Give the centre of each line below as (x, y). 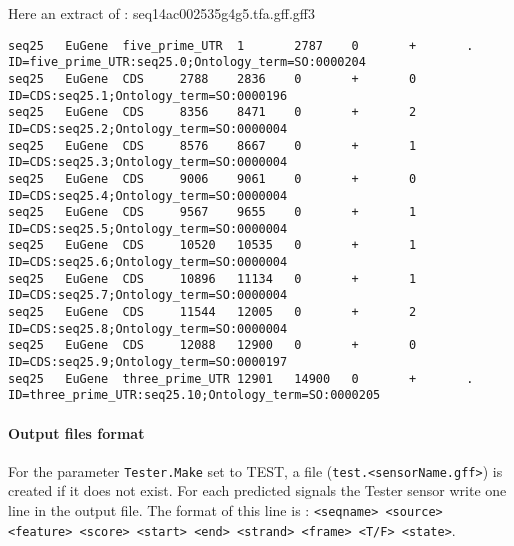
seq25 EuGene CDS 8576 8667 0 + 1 (212, 145)
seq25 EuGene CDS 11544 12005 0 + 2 (212, 312)
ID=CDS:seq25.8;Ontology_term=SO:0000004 (148, 328)
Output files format (76, 432)
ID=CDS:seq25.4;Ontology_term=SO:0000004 (148, 195)
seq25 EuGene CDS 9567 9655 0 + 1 (212, 212)
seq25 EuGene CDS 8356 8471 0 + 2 (212, 112)
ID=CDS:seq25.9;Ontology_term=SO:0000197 (148, 362)
